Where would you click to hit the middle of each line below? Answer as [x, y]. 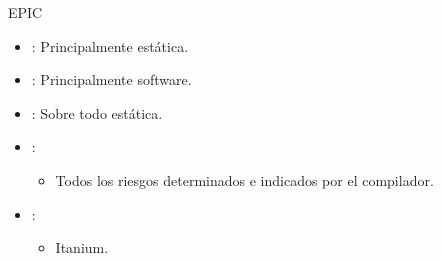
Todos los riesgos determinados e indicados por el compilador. [244, 179]
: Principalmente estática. [110, 45]
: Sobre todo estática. [97, 112]
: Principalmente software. [111, 79]
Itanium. [82, 247]
